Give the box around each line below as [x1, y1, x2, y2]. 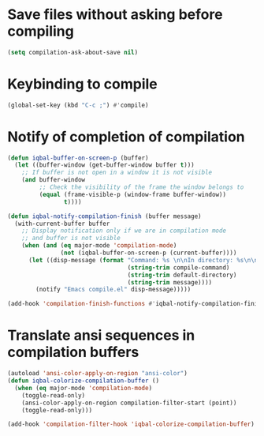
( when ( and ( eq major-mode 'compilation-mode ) [21, 242, 177, 250]
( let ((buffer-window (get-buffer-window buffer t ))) [14, 161, 195, 169]
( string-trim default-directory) [127, 271, 237, 279]
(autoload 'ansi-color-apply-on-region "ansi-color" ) [7, 370, 188, 378]
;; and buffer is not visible [21, 235, 121, 242]
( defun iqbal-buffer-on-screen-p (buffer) [7, 154, 149, 162]
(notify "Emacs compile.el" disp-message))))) [35, 286, 191, 294]
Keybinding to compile [7, 75, 158, 92]
